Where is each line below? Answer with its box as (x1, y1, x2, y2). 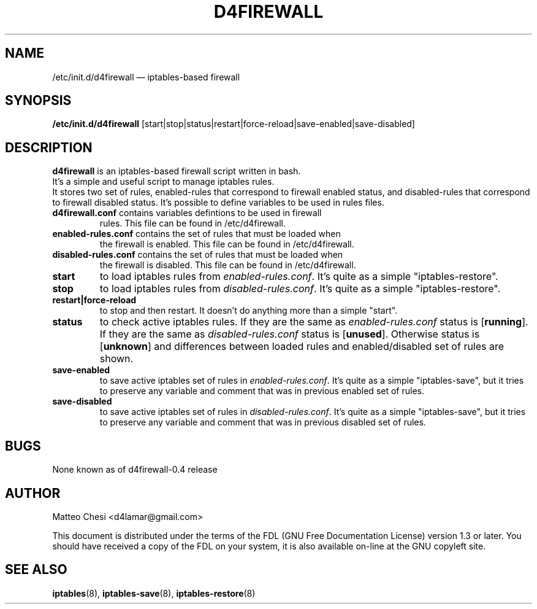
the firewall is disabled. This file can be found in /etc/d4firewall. (99, 260, 356, 271)
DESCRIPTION (5, 139, 93, 155)
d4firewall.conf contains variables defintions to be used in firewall (52, 208, 322, 219)
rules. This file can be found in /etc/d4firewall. (99, 218, 286, 229)
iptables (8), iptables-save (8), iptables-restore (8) (52, 588, 256, 599)
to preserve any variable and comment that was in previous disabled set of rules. (99, 417, 426, 428)
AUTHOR (5, 485, 61, 501)
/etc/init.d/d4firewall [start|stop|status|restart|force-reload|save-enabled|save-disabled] (52, 118, 415, 130)
